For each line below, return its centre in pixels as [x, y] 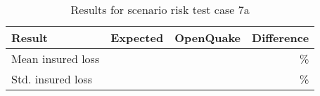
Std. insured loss [52, 79]
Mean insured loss [56, 59]
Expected [137, 37]
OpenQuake [208, 37]
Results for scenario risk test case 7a [160, 9]
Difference [281, 37]
